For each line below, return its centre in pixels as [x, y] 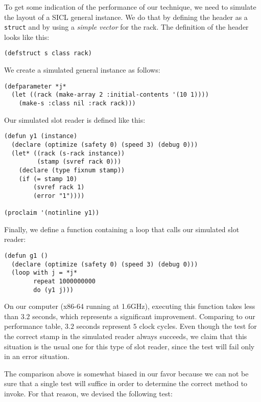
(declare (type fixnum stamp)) [72, 170]
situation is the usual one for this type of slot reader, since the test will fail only [129, 346]
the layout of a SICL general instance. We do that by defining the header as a [126, 17]
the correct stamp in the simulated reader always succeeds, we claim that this [126, 336]
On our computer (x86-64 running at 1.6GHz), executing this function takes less [130, 306]
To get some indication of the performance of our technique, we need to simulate [130, 7]
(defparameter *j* [35, 86]
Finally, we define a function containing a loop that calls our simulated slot [122, 229]
